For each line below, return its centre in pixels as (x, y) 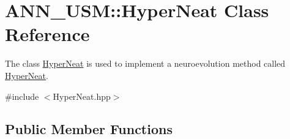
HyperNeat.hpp (82, 96)
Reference (47, 34)
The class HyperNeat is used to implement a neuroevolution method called (145, 63)
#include (22, 96)
